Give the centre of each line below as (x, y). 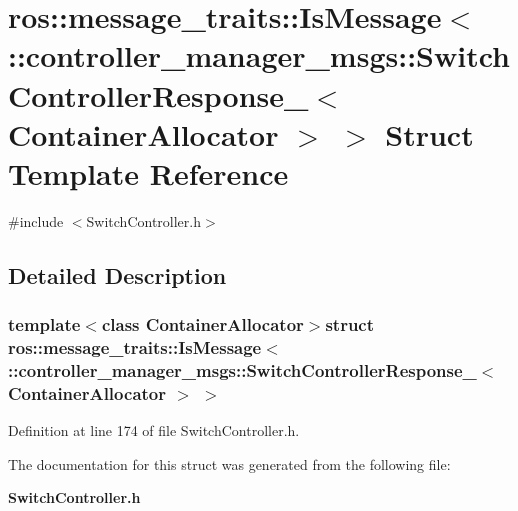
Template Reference (148, 172)
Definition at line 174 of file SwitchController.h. (154, 430)
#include (36, 220)
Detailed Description (117, 274)
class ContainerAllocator (202, 324)
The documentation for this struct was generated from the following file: (229, 463)
